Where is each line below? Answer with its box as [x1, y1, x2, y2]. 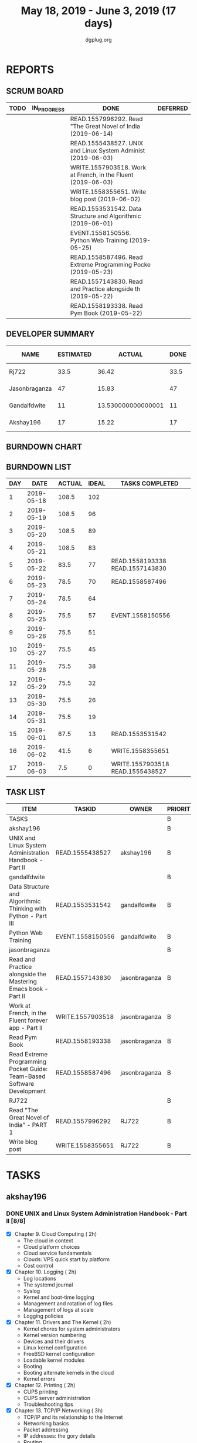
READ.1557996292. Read [70, 115, 143, 123]
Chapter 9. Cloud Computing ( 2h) [14, 1230, 97, 1237]
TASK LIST [6, 787, 46, 797]
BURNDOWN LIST [6, 462, 72, 472]
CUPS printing [23, 1388, 58, 1395]
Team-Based [9, 1072, 46, 1080]
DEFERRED [157, 104, 188, 112]
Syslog [23, 1287, 40, 1294]
